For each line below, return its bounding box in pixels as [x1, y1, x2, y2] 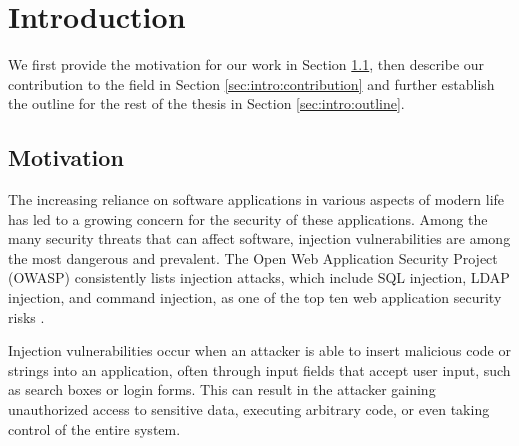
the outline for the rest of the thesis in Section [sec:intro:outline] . [8, 93, 405, 114]
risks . [8, 306, 45, 327]
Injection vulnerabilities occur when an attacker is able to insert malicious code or [8, 340, 511, 361]
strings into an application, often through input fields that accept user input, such [8, 359, 511, 380]
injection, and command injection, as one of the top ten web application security [8, 287, 502, 308]
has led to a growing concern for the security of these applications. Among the [8, 208, 488, 229]
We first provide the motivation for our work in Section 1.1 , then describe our [8, 54, 485, 75]
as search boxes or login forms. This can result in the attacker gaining [8, 379, 436, 400]
